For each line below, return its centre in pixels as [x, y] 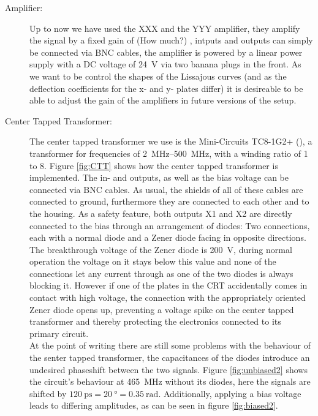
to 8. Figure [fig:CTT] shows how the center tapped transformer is [154, 165]
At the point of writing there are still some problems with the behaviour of [170, 345]
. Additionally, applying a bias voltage [230, 393]
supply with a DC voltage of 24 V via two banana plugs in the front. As [165, 64]
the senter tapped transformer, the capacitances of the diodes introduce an [170, 357]
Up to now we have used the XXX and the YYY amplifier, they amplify [165, 28]
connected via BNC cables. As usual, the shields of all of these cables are [166, 189]
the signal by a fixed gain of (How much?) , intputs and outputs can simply [171, 40]
